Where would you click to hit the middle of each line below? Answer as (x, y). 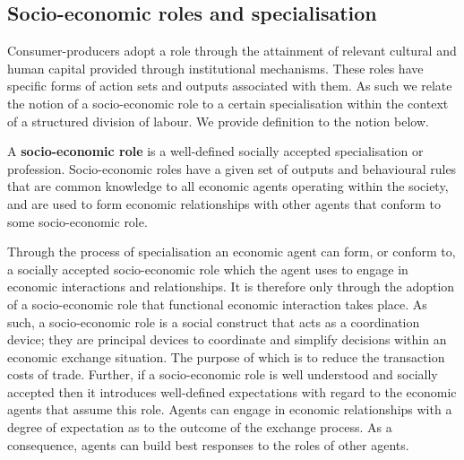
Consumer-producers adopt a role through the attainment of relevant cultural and (232, 51)
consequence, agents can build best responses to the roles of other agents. (208, 444)
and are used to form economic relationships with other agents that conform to (224, 203)
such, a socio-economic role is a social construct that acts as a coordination (214, 321)
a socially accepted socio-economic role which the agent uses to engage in (208, 269)
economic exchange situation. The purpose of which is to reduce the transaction (226, 356)
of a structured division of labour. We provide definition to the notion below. (218, 121)
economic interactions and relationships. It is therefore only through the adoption (231, 286)
